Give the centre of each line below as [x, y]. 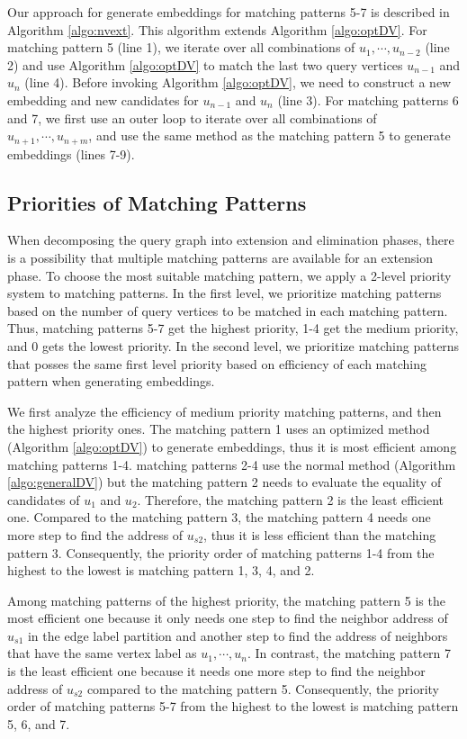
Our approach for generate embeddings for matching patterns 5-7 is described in [229, 12]
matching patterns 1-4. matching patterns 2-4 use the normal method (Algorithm [232, 464]
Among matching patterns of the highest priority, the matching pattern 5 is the [226, 600]
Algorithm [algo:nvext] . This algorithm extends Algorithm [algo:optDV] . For [217, 29]
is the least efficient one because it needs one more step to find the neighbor [216, 671]
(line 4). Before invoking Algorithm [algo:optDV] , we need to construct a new [238, 82]
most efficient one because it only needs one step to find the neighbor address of [228, 618]
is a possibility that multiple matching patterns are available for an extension [220, 257]
